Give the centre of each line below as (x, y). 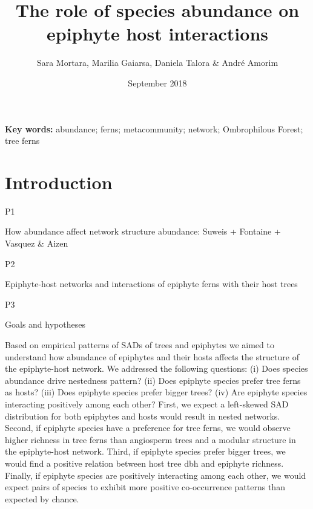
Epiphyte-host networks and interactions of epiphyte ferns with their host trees (151, 284)
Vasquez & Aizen (37, 243)
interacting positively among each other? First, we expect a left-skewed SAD (147, 404)
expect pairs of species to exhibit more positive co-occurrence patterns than (145, 487)
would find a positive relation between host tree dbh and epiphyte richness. (144, 463)
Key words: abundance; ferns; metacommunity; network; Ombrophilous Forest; (154, 128)
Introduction (59, 182)
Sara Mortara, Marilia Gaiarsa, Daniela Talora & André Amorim (157, 63)
